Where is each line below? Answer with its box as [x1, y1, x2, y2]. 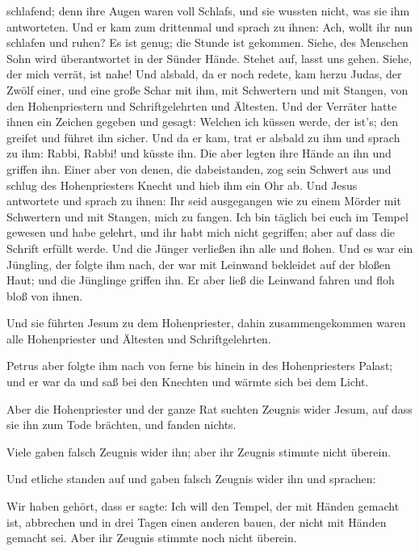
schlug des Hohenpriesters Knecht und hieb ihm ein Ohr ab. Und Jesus [6, 176, 358, 193]
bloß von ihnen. [6, 287, 83, 304]
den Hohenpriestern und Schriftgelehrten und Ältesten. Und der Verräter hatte [6, 97, 397, 114]
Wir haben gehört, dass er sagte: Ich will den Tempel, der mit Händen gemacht [6, 498, 400, 515]
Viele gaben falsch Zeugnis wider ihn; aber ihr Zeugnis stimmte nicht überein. [6, 443, 392, 460]
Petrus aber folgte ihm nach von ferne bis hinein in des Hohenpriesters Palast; [6, 357, 393, 374]
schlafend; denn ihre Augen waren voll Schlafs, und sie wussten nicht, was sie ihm [6, 2, 410, 19]
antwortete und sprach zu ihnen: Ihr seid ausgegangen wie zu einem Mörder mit [6, 192, 401, 209]
